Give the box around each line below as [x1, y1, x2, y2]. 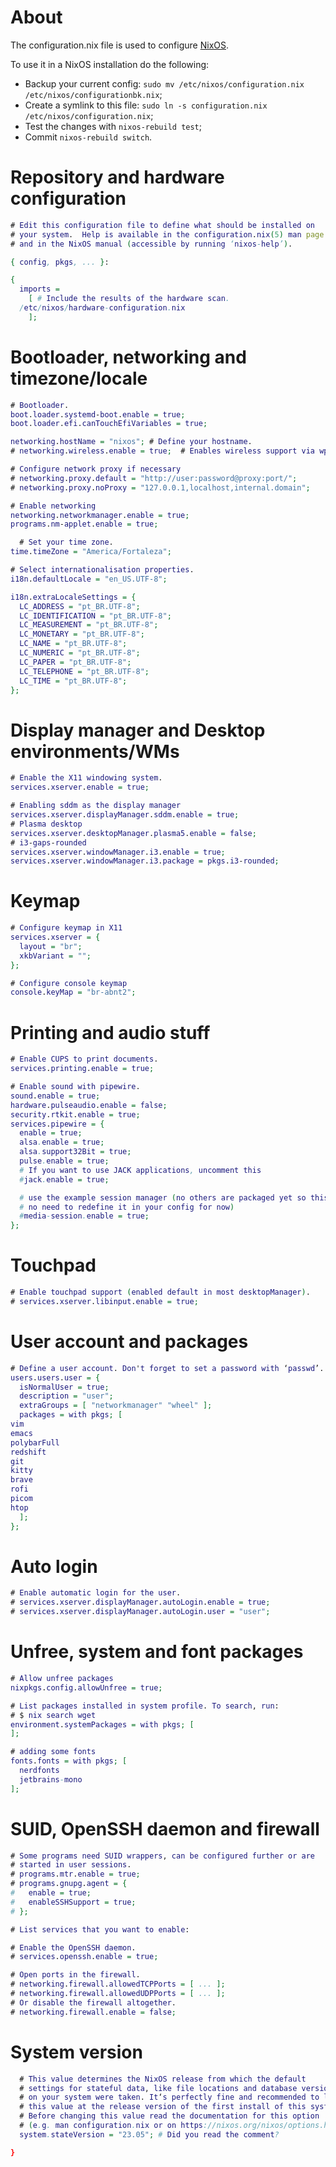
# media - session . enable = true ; [19, 1211, 150, 1221]
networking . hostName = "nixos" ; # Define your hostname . [10, 437, 253, 447]
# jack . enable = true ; [19, 1174, 110, 1185]
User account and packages [10, 1331, 249, 1353]
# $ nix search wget [10, 1710, 97, 1720]
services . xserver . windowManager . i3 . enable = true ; [10, 847, 226, 857]
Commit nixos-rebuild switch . [24, 131, 153, 143]
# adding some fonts [10, 1747, 97, 1757]
